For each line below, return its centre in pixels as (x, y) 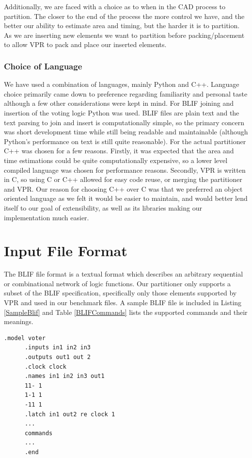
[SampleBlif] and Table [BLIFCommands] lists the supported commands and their (126, 312)
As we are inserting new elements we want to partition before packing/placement (124, 35)
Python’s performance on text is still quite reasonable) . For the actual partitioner (125, 141)
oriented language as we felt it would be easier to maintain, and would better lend (126, 198)
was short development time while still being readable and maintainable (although (126, 132)
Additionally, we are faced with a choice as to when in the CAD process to (115, 6)
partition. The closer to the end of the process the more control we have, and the (124, 16)
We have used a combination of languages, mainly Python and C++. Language (122, 84)
